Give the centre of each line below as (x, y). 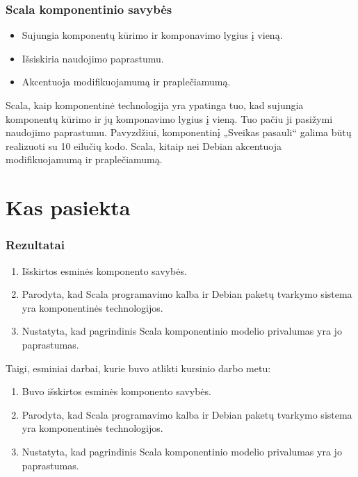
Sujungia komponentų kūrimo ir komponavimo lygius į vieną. (152, 35)
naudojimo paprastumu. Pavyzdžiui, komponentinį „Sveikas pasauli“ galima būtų (179, 132)
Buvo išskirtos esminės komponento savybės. (116, 391)
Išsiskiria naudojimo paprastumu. (93, 58)
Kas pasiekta (68, 207)
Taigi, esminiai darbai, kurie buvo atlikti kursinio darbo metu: (138, 368)
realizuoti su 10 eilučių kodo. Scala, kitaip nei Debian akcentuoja (144, 145)
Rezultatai (35, 245)
